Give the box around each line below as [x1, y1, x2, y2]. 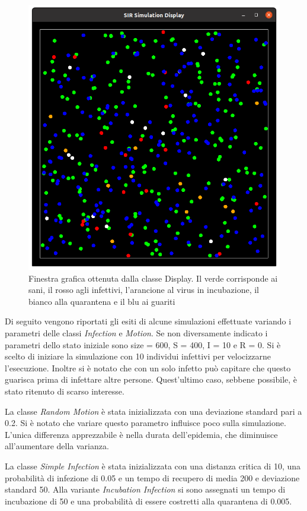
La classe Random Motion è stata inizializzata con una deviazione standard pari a [5, 405, 302, 417]
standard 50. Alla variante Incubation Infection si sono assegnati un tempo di [5, 483, 286, 496]
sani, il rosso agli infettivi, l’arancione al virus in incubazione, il [28, 283, 259, 296]
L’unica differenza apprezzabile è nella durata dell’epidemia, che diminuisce [5, 428, 278, 440]
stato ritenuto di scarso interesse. [5, 385, 124, 398]
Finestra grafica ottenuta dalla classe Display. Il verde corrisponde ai [28, 272, 278, 284]
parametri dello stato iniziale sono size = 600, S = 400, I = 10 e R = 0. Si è [5, 338, 281, 351]
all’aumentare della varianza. [5, 440, 109, 452]
